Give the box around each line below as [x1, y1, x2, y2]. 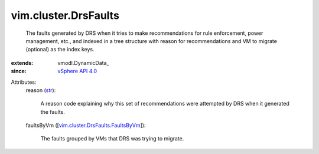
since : [11, 68, 27, 75]
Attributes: [11, 78, 37, 86]
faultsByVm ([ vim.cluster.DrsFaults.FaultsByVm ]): [25, 122, 146, 129]
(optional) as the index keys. [25, 46, 95, 53]
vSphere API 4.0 [57, 68, 97, 75]
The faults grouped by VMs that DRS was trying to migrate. [40, 135, 184, 142]
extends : [11, 59, 34, 66]
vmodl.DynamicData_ [57, 59, 109, 66]
